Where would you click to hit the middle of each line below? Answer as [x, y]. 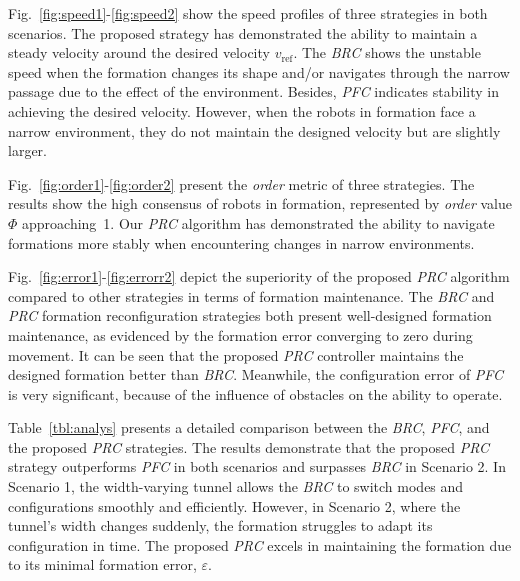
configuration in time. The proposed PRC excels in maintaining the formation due [260, 544]
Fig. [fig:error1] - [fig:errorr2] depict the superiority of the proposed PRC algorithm [259, 276]
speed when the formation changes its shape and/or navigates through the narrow [259, 71]
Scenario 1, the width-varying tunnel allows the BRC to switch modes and [236, 486]
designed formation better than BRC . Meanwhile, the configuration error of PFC [256, 374]
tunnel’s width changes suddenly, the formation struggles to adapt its [220, 525]
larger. [27, 150]
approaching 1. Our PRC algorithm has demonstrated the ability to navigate [258, 222]
